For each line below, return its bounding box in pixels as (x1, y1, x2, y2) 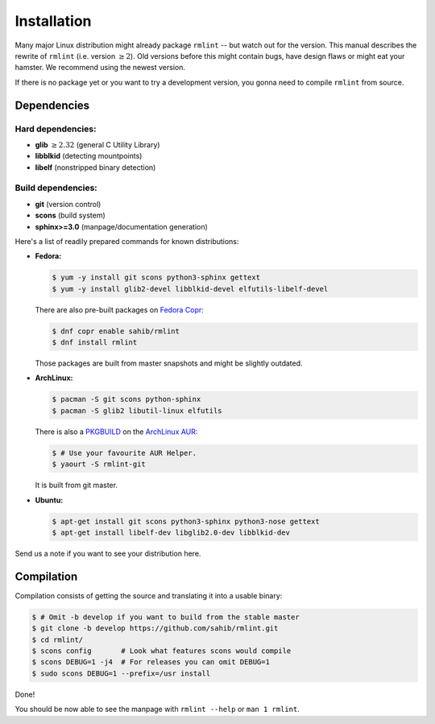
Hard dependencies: (14, 123, 97, 134)
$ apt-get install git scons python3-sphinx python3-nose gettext (52, 516, 320, 526)
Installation (14, 12, 92, 30)
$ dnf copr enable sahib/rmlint (52, 326, 180, 336)
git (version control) (35, 199, 101, 209)
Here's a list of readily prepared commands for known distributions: (14, 236, 239, 246)
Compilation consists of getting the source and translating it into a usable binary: (14, 590, 283, 600)
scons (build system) (35, 210, 106, 221)
